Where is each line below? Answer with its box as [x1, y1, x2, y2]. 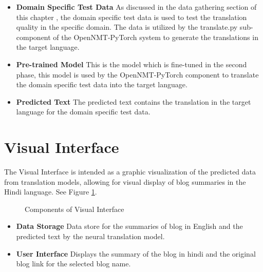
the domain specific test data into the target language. [16, 79, 187, 90]
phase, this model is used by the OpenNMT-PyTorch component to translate [16, 69, 259, 80]
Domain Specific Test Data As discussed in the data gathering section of [16, 2, 257, 12]
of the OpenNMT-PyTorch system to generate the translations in [53, 31, 258, 42]
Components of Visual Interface [25, 203, 124, 214]
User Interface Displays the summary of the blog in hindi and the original [16, 248, 256, 259]
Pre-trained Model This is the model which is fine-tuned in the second [16, 59, 247, 69]
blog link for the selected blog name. [16, 258, 131, 269]
